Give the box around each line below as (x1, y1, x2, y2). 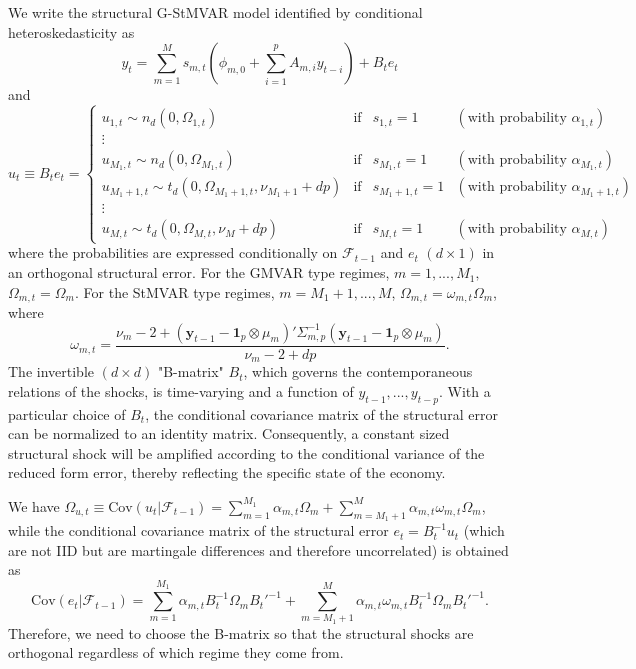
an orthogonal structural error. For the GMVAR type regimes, (8, 262, 390, 283)
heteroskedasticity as (8, 21, 135, 42)
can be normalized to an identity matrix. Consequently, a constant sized (8, 423, 450, 444)
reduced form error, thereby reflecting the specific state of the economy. (8, 462, 446, 483)
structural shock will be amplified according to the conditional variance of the (8, 442, 485, 463)
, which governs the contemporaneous (243, 361, 473, 382)
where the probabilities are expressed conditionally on (8, 242, 338, 263)
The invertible (8, 361, 94, 382)
